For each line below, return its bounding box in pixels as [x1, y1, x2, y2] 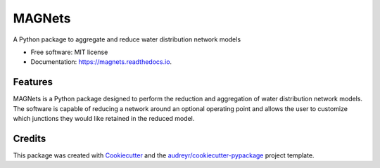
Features [13, 76, 53, 88]
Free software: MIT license [30, 48, 108, 56]
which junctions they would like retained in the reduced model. [13, 115, 195, 123]
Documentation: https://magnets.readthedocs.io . [30, 58, 172, 66]
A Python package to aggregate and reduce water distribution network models [13, 35, 241, 44]
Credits [13, 132, 46, 144]
